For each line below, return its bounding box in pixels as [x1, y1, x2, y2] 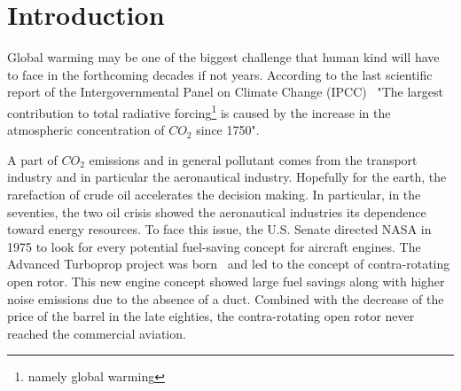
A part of [7, 150, 58, 168]
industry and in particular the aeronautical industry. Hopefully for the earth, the [7, 168, 447, 186]
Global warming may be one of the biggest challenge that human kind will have [7, 48, 440, 66]
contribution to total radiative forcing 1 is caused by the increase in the [7, 100, 391, 121]
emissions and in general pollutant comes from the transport [89, 150, 418, 168]
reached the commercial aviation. [7, 324, 186, 342]
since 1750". [196, 121, 260, 139]
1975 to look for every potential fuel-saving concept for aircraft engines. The [7, 237, 421, 255]
